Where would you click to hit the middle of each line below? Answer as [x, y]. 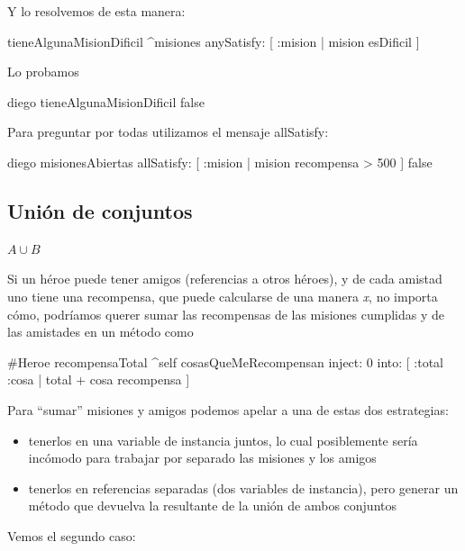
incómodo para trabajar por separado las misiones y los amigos [202, 458]
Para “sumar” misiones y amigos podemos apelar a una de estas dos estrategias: [228, 409]
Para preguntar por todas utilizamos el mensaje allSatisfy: [168, 132]
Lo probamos [43, 72]
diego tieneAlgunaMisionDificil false [106, 101]
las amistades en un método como [100, 332]
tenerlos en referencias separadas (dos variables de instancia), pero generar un [243, 488]
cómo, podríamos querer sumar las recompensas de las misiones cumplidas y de [226, 314]
